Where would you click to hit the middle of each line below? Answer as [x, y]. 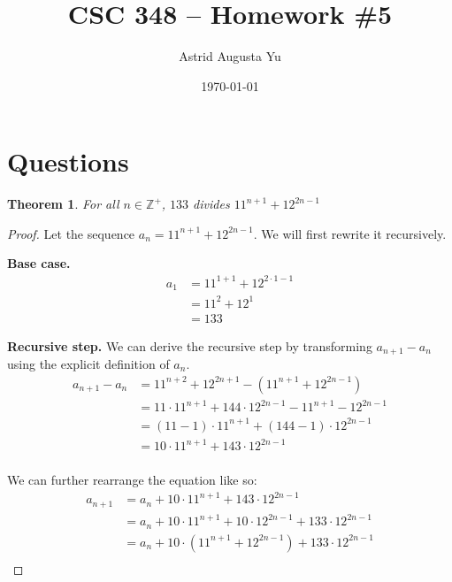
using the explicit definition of [88, 364]
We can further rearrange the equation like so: [132, 480]
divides [211, 204]
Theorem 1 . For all [63, 204]
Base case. [39, 263]
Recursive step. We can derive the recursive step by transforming [190, 345]
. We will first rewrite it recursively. [350, 233]
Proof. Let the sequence [71, 233]
